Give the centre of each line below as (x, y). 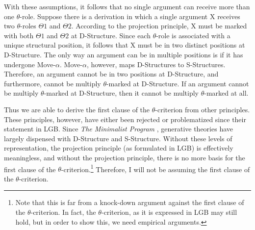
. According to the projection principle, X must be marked (159, 26)
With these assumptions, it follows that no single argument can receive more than (127, 6)
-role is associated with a (193, 35)
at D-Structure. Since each (111, 35)
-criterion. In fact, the (63, 212)
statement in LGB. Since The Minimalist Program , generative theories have (118, 129)
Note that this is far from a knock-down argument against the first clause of (130, 202)
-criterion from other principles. (203, 109)
